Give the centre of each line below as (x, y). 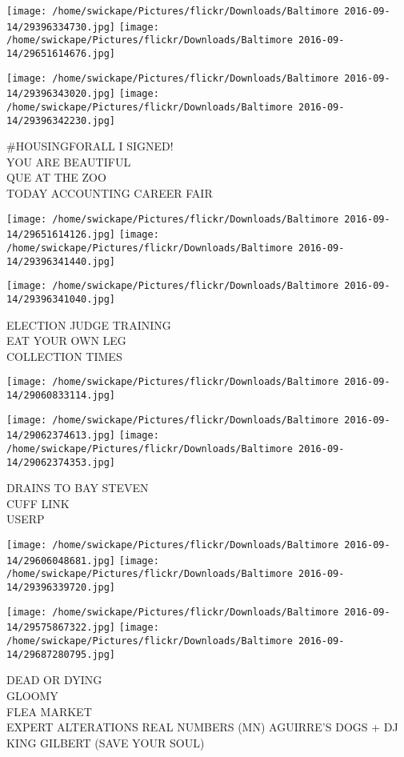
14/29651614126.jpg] (61, 235)
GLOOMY (32, 695)
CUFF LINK (38, 503)
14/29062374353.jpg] (61, 462)
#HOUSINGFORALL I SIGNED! (90, 146)
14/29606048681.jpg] (61, 561)
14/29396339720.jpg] (61, 588)
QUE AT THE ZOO (56, 177)
